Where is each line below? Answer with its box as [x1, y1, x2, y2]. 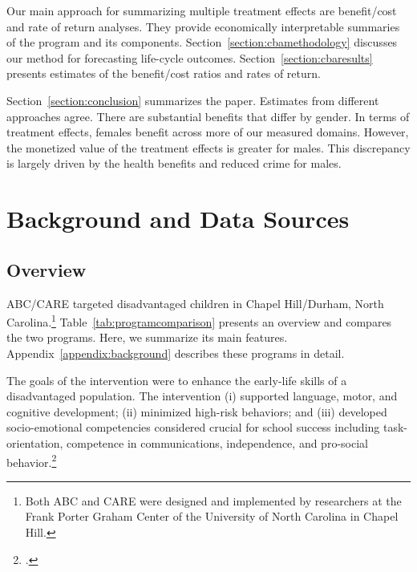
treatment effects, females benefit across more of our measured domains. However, [6, 124, 409, 140]
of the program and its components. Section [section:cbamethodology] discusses [6, 34, 398, 51]
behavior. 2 [6, 451, 57, 470]
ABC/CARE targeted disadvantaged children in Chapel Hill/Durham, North [6, 294, 384, 311]
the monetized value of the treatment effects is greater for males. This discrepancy [6, 139, 411, 156]
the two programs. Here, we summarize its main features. [6, 329, 288, 346]
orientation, [6, 434, 63, 451]
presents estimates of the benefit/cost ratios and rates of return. [6, 65, 321, 82]
